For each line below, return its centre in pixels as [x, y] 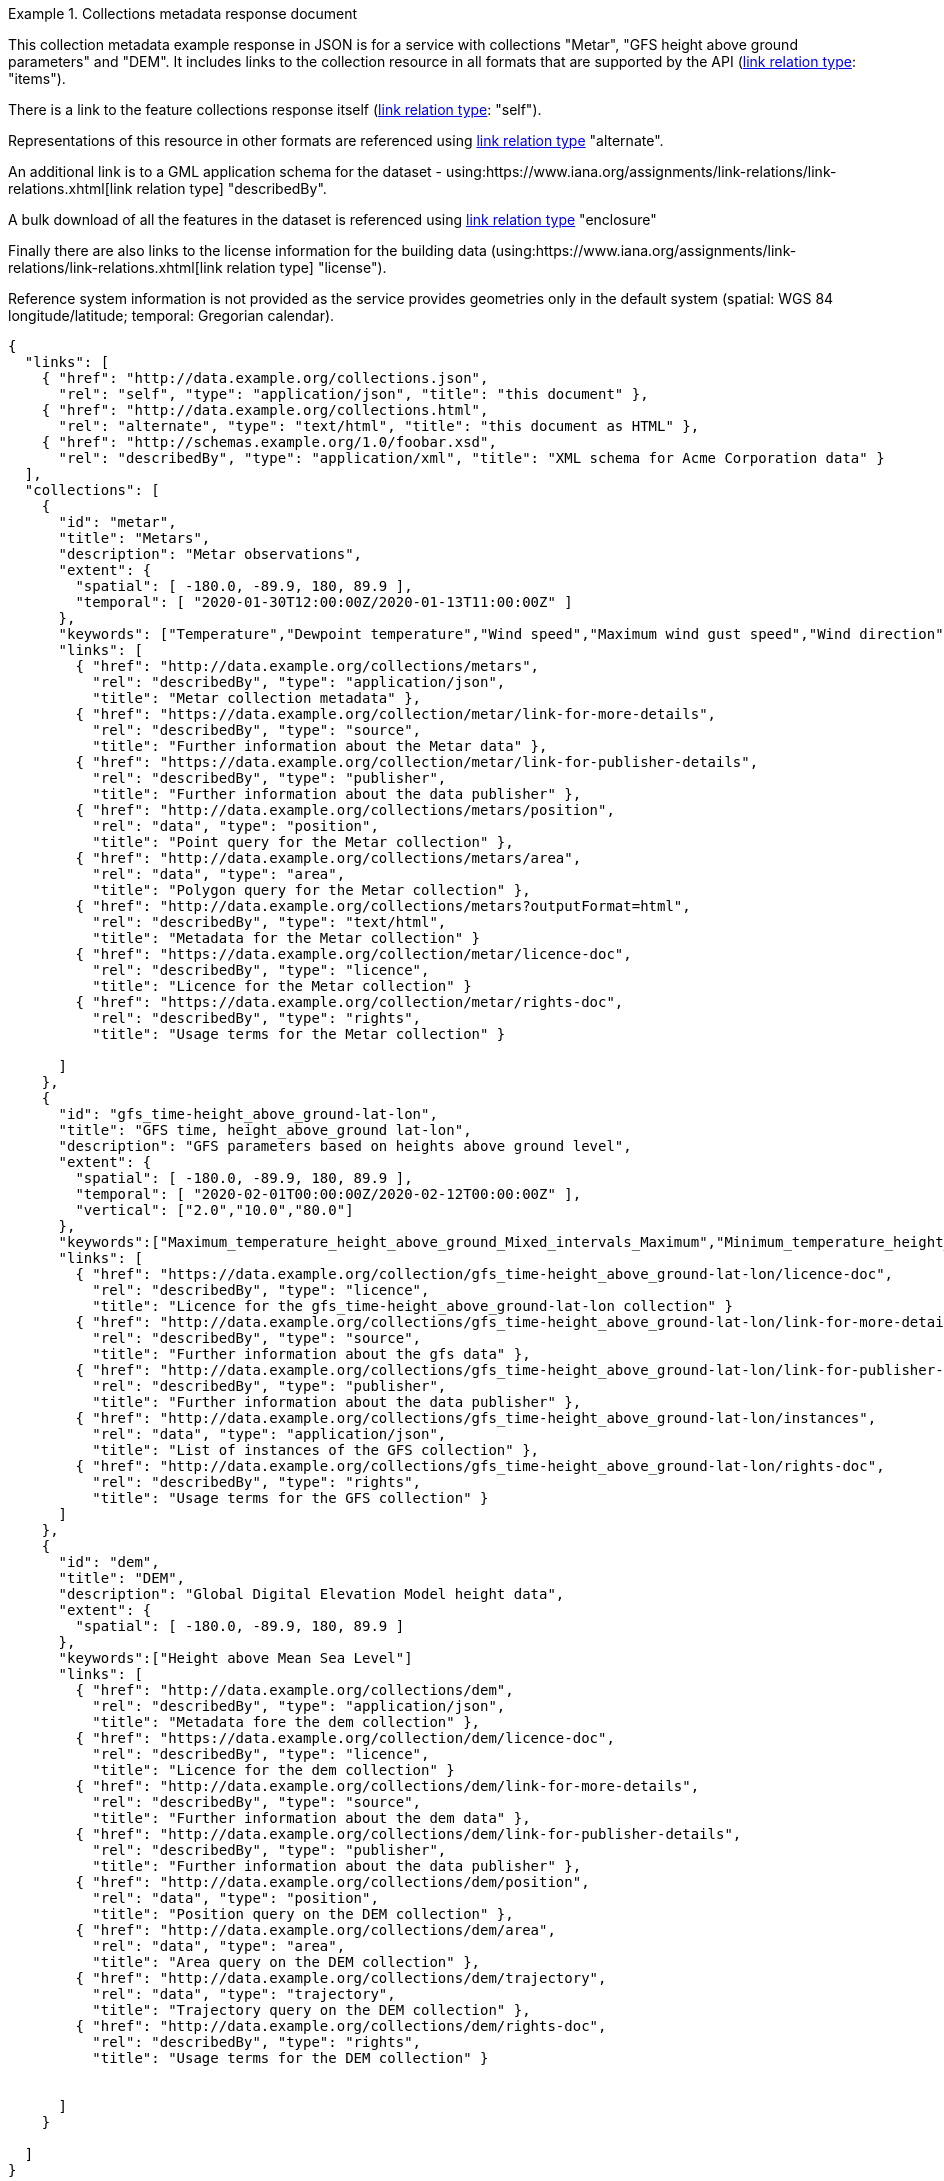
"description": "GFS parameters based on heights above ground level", [345, 1146]
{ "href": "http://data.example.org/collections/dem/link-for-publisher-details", [408, 1834]
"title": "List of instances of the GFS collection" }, [316, 1450]
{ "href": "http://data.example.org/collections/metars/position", [345, 810]
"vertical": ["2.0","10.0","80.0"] [214, 1210]
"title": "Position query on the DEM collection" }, [303, 1914]
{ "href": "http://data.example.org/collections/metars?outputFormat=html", [383, 906]
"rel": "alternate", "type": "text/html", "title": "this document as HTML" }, [379, 426]
